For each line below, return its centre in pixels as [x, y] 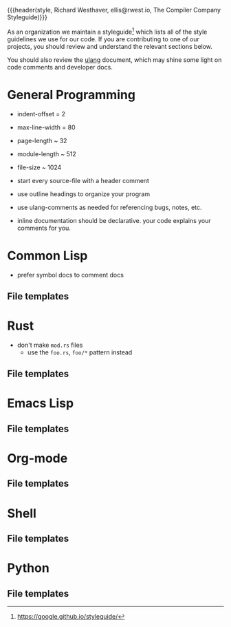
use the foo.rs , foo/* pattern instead [80, 352]
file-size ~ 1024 [39, 167]
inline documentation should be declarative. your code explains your [114, 220]
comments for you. [44, 228]
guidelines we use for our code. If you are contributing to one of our [103, 39]
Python [28, 568]
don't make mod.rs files [50, 345]
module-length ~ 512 [47, 153]
